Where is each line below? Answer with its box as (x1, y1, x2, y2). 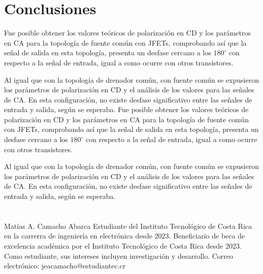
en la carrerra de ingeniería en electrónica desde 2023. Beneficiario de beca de (4, 230, 245, 241)
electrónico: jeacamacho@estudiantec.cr (4, 260, 126, 271)
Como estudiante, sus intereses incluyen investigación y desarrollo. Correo (4, 250, 234, 261)
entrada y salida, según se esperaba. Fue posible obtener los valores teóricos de (4, 104, 249, 115)
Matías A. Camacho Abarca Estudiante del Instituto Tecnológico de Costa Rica (4, 220, 252, 231)
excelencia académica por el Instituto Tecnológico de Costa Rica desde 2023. (4, 241, 242, 251)
